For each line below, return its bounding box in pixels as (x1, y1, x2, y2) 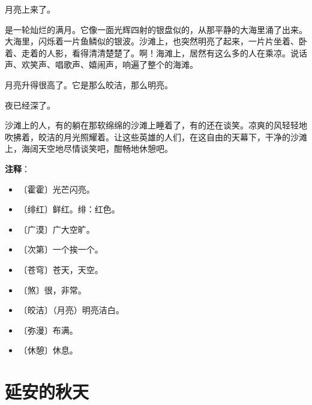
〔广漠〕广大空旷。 (19, 223, 95, 235)
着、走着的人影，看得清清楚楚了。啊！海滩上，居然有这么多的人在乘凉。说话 (5, 46, 307, 59)
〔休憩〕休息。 (19, 344, 78, 356)
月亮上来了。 (5, 3, 55, 15)
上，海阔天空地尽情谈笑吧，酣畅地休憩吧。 (5, 142, 173, 155)
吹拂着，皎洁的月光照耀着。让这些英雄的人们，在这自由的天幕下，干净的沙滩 (5, 130, 307, 143)
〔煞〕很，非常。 (19, 283, 86, 296)
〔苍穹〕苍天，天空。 (19, 263, 103, 275)
